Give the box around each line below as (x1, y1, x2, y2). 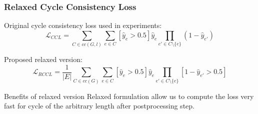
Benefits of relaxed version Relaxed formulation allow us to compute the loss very (4, 90, 254, 101)
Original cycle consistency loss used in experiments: (4, 20, 162, 30)
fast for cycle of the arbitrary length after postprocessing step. (4, 100, 194, 111)
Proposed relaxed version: (4, 54, 82, 64)
